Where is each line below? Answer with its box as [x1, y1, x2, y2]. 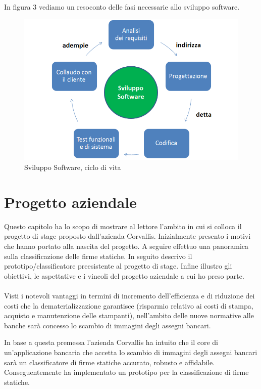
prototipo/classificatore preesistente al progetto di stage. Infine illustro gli [4, 261, 232, 271]
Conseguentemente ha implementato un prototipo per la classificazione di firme [4, 367, 249, 377]
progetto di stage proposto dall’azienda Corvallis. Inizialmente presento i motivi [4, 231, 251, 241]
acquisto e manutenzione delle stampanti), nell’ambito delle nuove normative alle [4, 310, 254, 321]
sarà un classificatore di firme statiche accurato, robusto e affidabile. [4, 357, 215, 367]
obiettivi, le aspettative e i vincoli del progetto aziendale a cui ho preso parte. [4, 270, 244, 281]
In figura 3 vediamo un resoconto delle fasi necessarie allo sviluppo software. [4, 2, 240, 12]
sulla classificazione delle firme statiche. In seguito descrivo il [4, 250, 192, 261]
